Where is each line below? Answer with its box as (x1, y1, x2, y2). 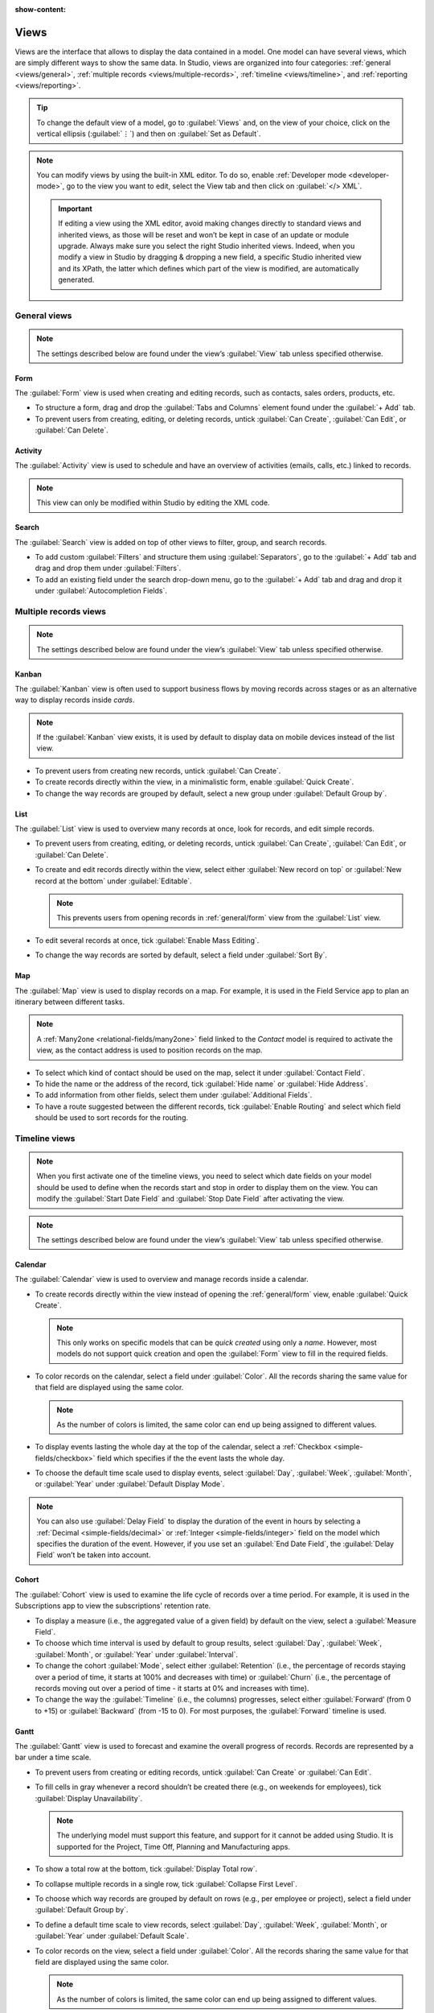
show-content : (14, 5, 66, 14)
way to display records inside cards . (14, 695, 135, 705)
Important (58, 204, 92, 213)
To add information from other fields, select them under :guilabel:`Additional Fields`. (35, 1090, 313, 1100)
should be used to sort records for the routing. (35, 1113, 189, 1122)
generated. (58, 275, 95, 285)
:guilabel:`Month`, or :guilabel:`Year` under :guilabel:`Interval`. (35, 1649, 239, 1659)
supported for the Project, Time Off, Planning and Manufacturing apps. (56, 1841, 291, 1851)
